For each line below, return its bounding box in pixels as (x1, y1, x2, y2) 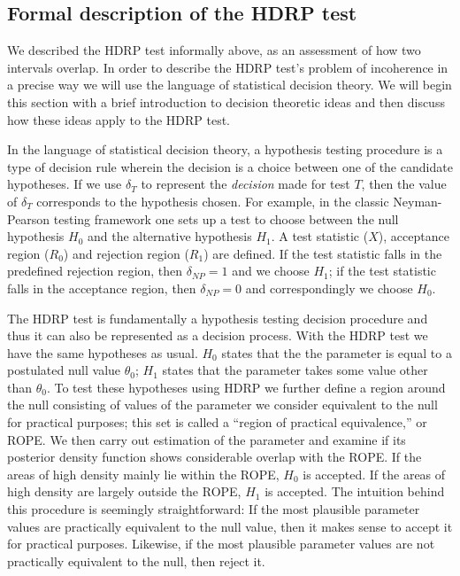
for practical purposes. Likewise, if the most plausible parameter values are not (7, 534, 435, 553)
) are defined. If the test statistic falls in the (203, 244, 442, 262)
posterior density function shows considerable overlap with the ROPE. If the (7, 448, 422, 466)
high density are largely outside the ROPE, (7, 482, 241, 501)
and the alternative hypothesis (87, 227, 252, 245)
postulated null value (7, 361, 121, 379)
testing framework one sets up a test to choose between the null (53, 209, 399, 228)
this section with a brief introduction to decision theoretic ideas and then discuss (7, 92, 445, 111)
